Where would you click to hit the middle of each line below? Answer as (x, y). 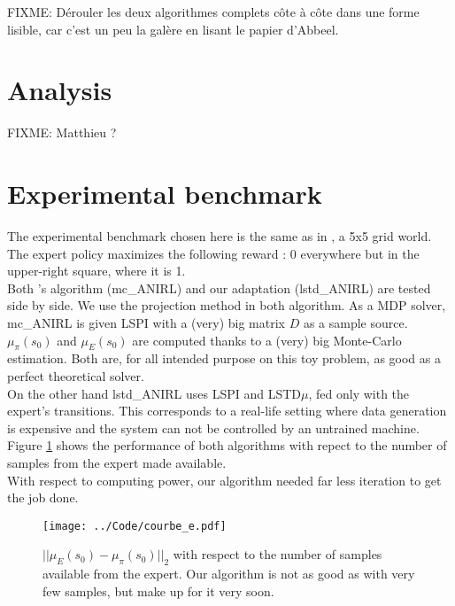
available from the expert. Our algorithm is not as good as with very (229, 574)
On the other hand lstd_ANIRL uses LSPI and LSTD (154, 393)
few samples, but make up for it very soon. (158, 590)
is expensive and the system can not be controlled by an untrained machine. (213, 427)
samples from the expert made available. (117, 462)
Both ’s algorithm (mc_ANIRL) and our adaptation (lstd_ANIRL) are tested (219, 287)
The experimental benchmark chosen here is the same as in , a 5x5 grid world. (220, 236)
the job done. (43, 497)
